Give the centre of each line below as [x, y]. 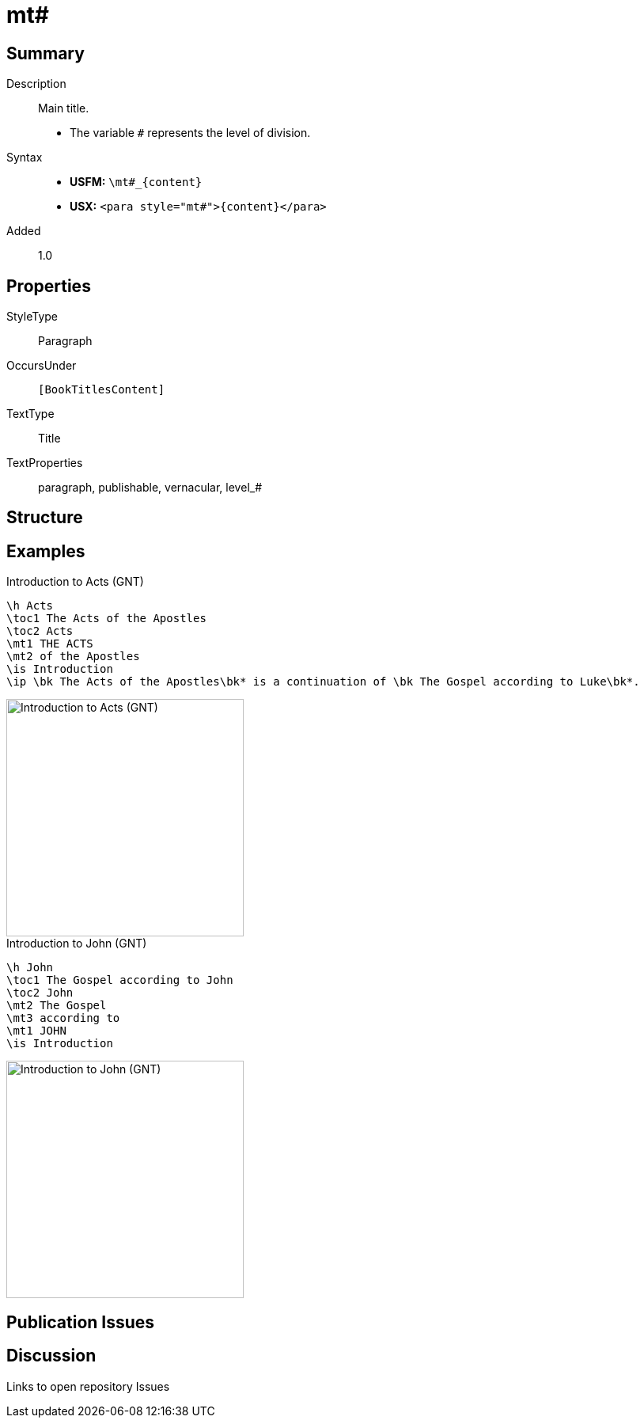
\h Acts [30, 606]
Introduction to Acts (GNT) [75, 582]
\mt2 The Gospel [57, 1006]
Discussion [51, 1356]
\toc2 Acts [40, 631]
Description [36, 84]
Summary [45, 53]
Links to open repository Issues [88, 1386]
